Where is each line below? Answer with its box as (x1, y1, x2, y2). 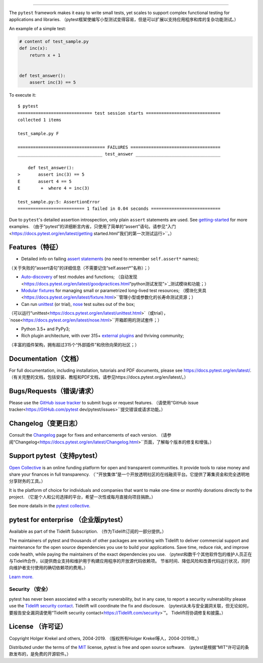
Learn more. (9, 574, 34, 580)
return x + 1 (29, 52, 61, 58)
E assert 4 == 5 (18, 179, 72, 184)
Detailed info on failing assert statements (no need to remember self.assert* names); (21, 256, 199, 262)
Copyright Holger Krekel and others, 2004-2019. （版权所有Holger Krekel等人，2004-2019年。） (9, 635, 202, 641)
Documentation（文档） (9, 354, 83, 363)
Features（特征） (9, 243, 62, 251)
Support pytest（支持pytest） (9, 452, 102, 460)
